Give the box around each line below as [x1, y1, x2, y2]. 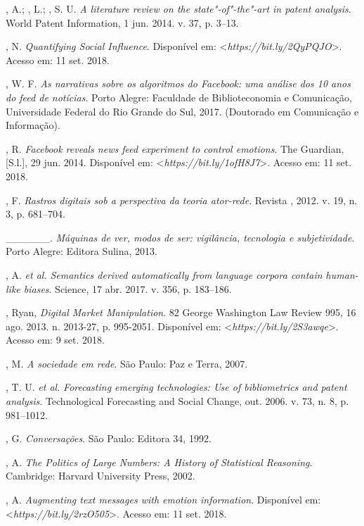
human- [325, 267, 358, 282]
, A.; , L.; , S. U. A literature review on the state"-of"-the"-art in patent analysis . [6, 1, 351, 15]
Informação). [6, 118, 60, 132]
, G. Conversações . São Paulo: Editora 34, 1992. [6, 431, 212, 446]
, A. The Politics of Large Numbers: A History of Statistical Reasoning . [6, 454, 313, 469]
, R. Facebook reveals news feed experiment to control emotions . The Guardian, [6, 141, 344, 156]
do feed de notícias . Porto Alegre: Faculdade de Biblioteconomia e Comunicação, [6, 89, 352, 104]
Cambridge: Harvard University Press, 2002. [6, 468, 195, 483]
